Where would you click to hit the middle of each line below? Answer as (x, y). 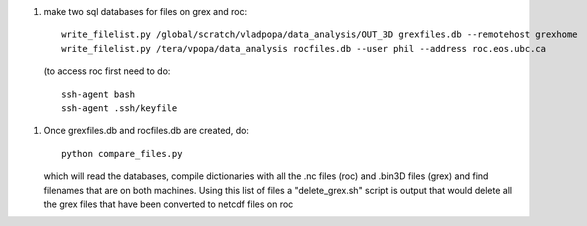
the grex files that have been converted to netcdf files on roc (168, 204)
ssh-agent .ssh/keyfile (119, 108)
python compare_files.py (122, 153)
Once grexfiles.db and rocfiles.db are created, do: (146, 131)
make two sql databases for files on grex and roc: (145, 11)
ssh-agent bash (98, 94)
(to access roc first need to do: (107, 71)
